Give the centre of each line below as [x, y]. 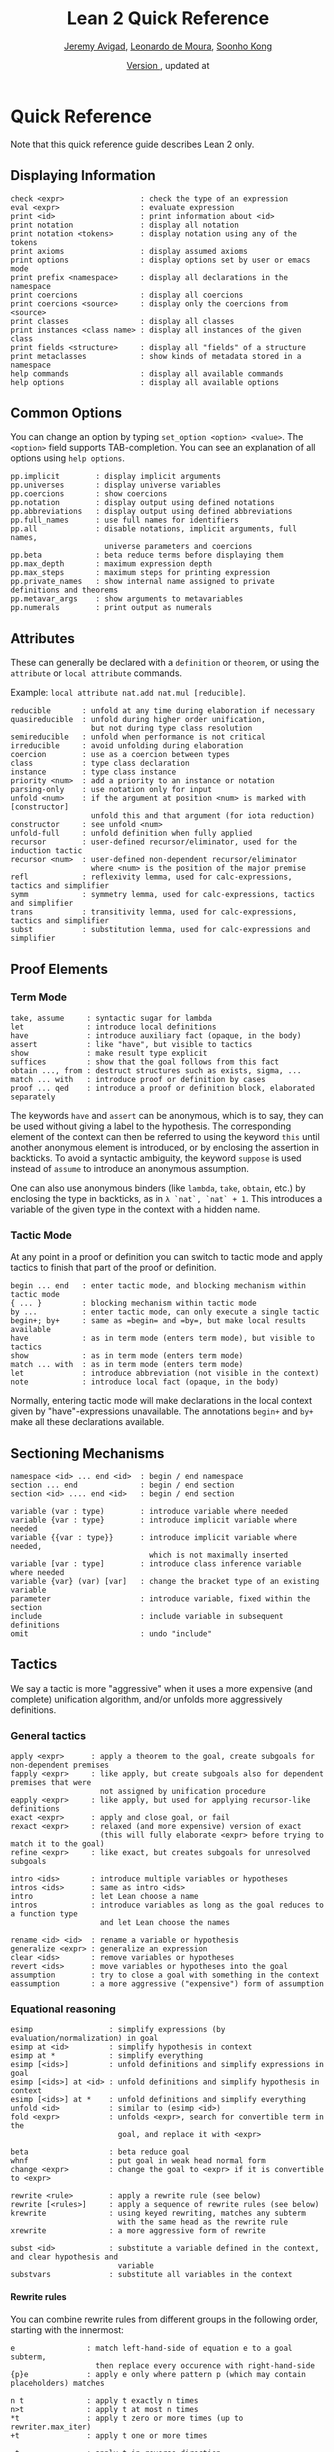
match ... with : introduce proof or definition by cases [138, 1079]
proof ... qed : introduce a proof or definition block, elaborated [162, 1088]
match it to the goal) [57, 1844]
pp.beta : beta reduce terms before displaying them [147, 555]
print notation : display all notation [125, 225]
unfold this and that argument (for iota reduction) [202, 816]
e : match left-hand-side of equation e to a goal [151, 2348]
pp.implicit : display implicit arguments [116, 477]
